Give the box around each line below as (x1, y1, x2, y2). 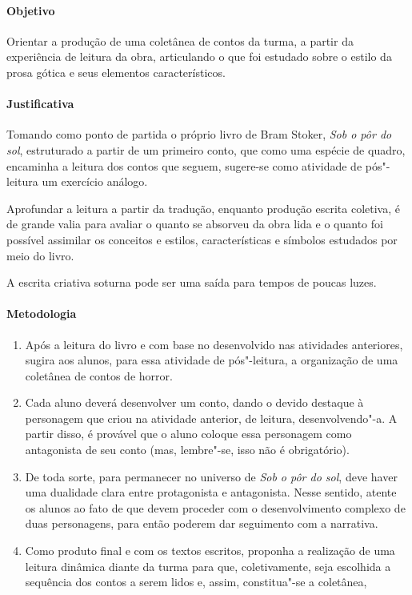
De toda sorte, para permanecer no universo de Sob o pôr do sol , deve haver (25, 468, 398, 484)
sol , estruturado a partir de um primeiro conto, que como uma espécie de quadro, (6, 141, 406, 158)
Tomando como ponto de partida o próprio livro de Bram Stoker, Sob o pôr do (6, 126, 392, 143)
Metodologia (6, 305, 77, 322)
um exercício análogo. (42, 173, 148, 190)
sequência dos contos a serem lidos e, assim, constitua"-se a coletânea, (25, 573, 367, 590)
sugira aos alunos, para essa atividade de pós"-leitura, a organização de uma (25, 352, 398, 368)
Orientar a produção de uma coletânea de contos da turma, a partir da (6, 32, 354, 49)
